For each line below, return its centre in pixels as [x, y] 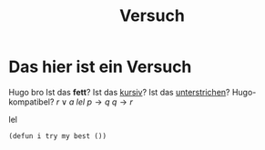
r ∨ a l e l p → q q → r [95, 102]
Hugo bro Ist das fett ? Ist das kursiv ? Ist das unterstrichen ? [119, 92]
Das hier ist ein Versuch [100, 67]
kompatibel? [31, 102]
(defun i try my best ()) [57, 136]
